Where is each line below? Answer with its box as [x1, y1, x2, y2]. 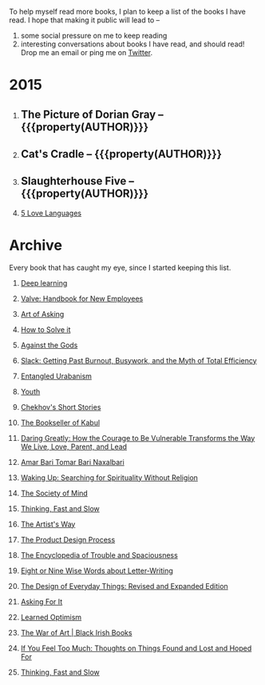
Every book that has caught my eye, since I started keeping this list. [9, 262, 231, 272]
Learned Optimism [20, 612, 82, 622]
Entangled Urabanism [20, 371, 93, 381]
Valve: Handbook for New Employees [20, 294, 144, 303]
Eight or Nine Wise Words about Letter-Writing [20, 566, 174, 575]
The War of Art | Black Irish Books [20, 627, 132, 637]
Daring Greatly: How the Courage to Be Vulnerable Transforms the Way [20, 433, 255, 443]
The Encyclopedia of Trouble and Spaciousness [20, 550, 178, 559]
